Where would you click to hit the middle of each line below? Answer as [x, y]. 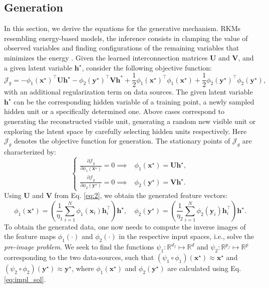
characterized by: [30, 151]
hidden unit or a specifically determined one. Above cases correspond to [114, 111]
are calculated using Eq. [204, 268]
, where [83, 268]
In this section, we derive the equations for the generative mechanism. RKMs [122, 28]
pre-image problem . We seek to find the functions [79, 247]
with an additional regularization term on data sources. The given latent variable [128, 92]
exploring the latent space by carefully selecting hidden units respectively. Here [125, 131]
